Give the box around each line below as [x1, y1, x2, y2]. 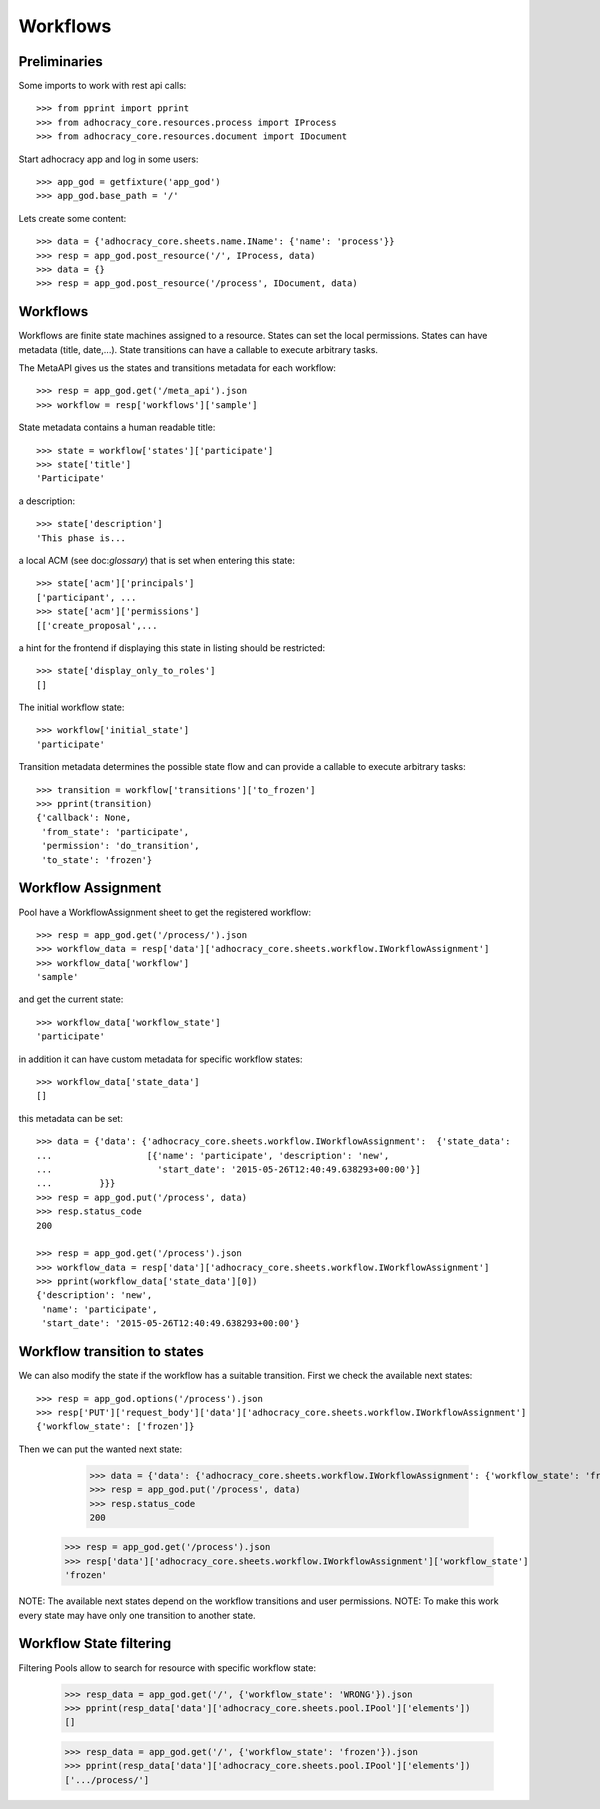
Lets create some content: [18, 212, 127, 224]
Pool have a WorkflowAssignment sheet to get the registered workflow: [18, 906, 312, 918]
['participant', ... [36, 591, 137, 603]
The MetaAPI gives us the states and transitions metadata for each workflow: [18, 362, 337, 374]
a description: [18, 495, 75, 507]
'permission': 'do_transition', [41, 840, 200, 852]
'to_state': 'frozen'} [41, 854, 153, 865]
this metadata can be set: [18, 1112, 124, 1124]
